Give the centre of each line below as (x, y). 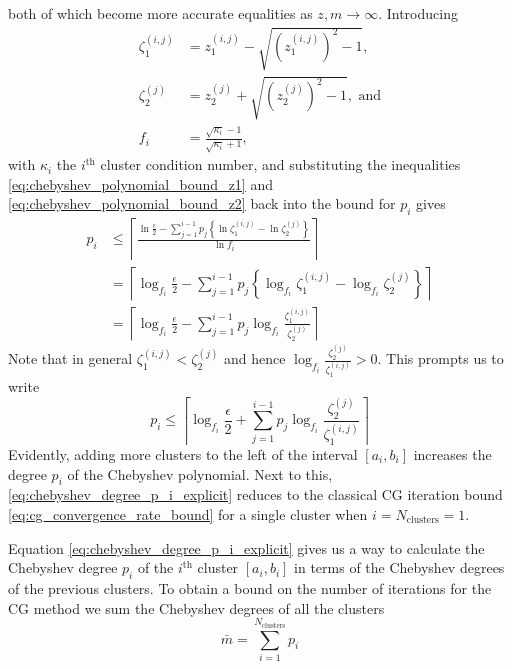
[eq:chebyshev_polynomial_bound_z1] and (140, 183)
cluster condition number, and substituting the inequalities (280, 164)
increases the (452, 453)
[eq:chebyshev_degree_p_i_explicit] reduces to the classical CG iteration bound (255, 494)
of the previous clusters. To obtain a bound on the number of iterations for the (250, 587)
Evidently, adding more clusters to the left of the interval (183, 453)
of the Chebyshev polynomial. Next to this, (200, 473)
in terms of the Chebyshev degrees (399, 567)
